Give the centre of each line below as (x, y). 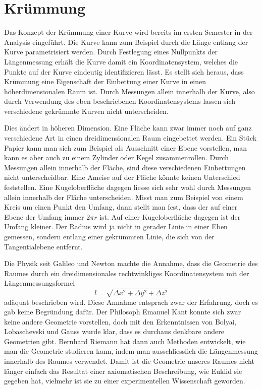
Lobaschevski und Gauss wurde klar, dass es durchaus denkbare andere (114, 331)
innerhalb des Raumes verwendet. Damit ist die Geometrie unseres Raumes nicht (129, 361)
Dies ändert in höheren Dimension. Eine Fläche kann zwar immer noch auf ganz (128, 128)
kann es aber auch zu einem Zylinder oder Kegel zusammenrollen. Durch (117, 157)
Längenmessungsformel (40, 283)
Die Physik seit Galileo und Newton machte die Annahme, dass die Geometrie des (131, 263)
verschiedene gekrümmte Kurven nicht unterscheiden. (86, 111)
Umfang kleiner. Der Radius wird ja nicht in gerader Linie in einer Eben (116, 226)
